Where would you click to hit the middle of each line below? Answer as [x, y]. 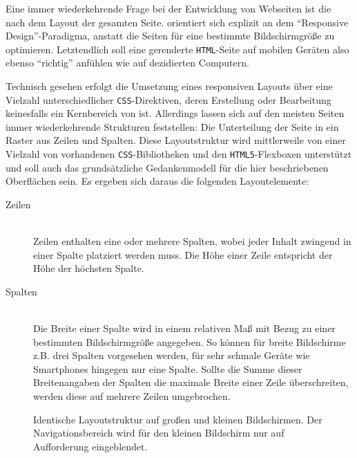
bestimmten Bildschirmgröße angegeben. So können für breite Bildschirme [190, 341]
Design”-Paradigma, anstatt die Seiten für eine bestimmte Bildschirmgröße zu [170, 36]
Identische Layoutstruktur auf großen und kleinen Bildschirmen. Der [178, 419]
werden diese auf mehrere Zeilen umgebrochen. [132, 396]
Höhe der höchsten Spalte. [89, 268]
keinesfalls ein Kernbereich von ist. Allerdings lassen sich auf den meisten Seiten [175, 113]
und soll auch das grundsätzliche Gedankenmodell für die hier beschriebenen [167, 167]
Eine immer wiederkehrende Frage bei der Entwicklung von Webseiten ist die [168, 8]
